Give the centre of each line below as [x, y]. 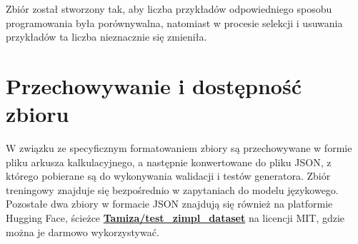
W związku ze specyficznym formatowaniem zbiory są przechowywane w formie [179, 148]
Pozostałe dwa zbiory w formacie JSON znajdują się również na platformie [169, 204]
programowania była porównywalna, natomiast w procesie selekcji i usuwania [174, 22]
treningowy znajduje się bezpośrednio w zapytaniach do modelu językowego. [172, 189]
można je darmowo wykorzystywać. [83, 232]
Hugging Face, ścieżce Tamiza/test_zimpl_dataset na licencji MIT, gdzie [175, 218]
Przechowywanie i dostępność [154, 85]
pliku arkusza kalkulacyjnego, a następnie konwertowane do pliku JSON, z [169, 162]
